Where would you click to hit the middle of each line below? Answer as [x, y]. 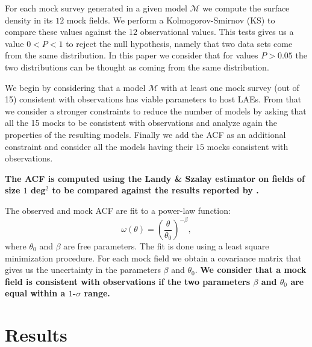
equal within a [35, 293]
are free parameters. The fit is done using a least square [166, 246]
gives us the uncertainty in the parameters [83, 270]
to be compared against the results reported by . [155, 190]
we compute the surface [246, 8]
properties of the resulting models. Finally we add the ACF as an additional [145, 134]
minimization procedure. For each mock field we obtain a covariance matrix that [153, 258]
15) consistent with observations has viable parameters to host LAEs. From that [153, 99]
